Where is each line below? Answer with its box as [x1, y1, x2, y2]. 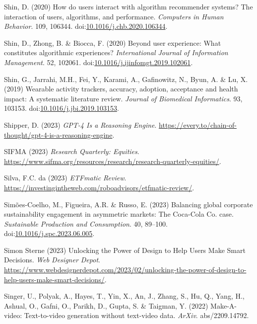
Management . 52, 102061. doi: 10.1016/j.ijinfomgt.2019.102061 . [4, 57, 193, 67]
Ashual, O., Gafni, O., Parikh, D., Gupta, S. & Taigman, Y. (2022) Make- [4, 300, 229, 311]
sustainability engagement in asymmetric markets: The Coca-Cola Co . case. [4, 209, 234, 219]
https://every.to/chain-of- [159, 119, 237, 130]
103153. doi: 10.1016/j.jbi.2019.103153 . [4, 103, 119, 113]
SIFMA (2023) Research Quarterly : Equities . [4, 146, 139, 157]
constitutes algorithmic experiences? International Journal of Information [4, 47, 228, 58]
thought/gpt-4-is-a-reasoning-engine [4, 129, 113, 140]
